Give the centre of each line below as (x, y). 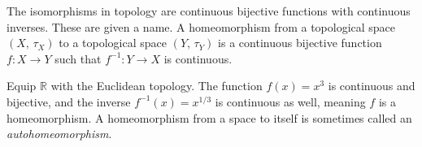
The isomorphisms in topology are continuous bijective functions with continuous (209, 11)
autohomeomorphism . (59, 134)
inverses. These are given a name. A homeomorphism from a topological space (201, 26)
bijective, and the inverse (69, 101)
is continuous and (372, 86)
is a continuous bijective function (300, 43)
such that (78, 58)
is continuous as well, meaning (290, 101)
